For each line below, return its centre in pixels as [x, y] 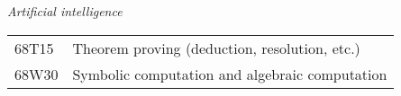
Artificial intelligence [65, 11]
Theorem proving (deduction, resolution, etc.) [216, 48]
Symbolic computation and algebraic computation [230, 74]
